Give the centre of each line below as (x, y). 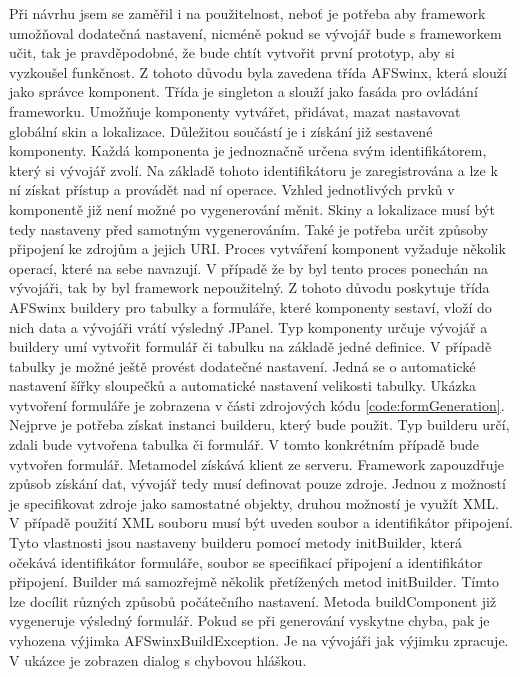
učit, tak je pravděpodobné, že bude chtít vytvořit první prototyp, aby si (232, 52)
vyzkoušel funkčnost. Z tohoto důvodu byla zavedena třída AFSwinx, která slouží (258, 71)
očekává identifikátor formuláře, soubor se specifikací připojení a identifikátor (246, 561)
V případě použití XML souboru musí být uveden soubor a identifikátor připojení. (261, 522)
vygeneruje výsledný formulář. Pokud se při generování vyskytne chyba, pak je (249, 620)
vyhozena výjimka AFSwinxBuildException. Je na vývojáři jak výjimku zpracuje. (259, 640)
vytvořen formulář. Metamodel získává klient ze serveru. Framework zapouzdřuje (256, 463)
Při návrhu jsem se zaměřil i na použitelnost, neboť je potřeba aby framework (247, 13)
